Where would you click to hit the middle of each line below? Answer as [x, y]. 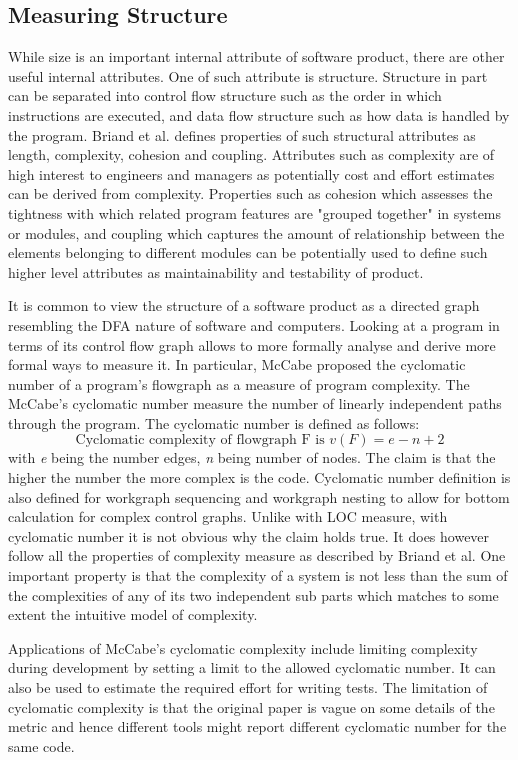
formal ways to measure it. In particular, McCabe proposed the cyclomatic [237, 364]
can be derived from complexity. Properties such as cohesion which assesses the [250, 193]
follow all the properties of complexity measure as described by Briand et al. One [257, 555]
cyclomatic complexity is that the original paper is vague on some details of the [251, 706]
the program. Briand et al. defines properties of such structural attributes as [242, 134]
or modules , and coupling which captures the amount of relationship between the [256, 232]
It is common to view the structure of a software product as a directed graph [244, 305]
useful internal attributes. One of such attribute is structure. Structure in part [248, 75]
